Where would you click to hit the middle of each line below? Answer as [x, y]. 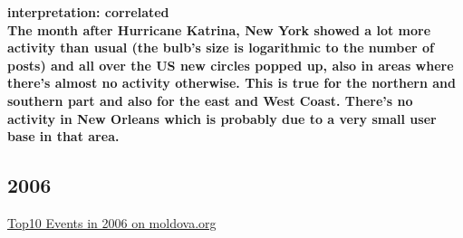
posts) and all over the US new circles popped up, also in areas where [231, 65]
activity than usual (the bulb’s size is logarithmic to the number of [221, 48]
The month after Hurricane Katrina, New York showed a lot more [219, 29]
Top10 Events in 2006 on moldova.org [112, 222]
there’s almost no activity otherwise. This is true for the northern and [232, 83]
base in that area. [63, 136]
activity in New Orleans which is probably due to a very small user [222, 118]
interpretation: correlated [88, 12]
